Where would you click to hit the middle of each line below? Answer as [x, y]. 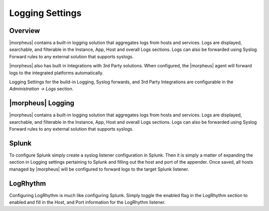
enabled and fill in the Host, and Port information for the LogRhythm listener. [87, 203]
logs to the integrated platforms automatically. [57, 73]
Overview [25, 31]
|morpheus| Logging [42, 103]
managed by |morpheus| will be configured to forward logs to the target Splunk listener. [99, 169]
